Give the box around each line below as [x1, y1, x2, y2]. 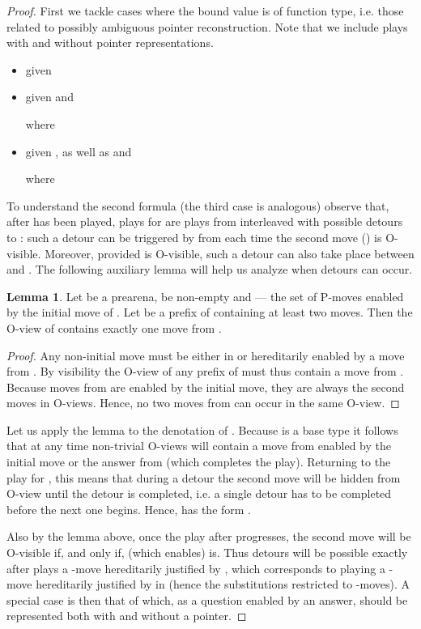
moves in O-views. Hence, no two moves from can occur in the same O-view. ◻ [6, 394, 400, 411]
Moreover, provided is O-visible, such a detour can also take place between [45, 244, 415, 261]
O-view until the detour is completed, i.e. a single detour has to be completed [6, 485, 392, 502]
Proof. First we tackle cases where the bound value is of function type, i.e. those [6, 2, 404, 19]
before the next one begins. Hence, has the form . [6, 500, 251, 517]
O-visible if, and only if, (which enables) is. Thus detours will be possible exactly [6, 544, 408, 561]
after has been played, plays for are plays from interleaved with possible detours [6, 213, 403, 230]
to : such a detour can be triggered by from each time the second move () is [6, 228, 382, 245]
